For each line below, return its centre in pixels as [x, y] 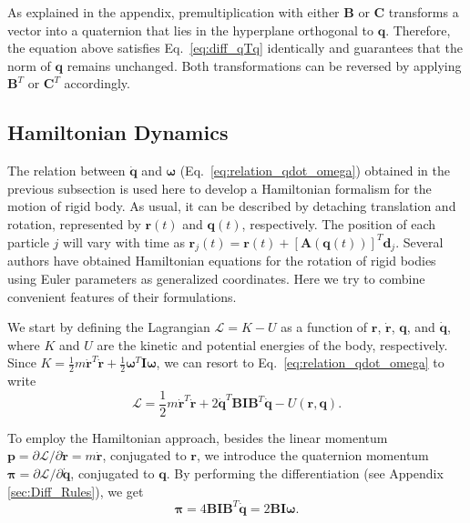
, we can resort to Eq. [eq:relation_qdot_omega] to [300, 362]
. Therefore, [418, 30]
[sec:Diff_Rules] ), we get [76, 491]
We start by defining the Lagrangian [109, 327]
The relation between [66, 171]
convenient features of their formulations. [122, 296]
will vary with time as [124, 241]
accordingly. [97, 83]
